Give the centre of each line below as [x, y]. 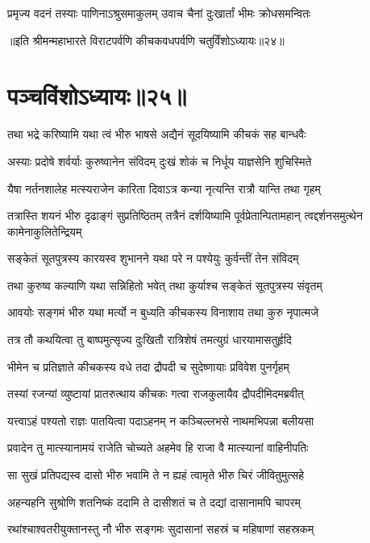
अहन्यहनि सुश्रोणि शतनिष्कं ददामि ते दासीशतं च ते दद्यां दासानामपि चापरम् [154, 502]
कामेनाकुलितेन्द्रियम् [45, 231]
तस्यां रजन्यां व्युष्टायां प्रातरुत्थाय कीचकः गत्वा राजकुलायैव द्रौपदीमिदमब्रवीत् [156, 394]
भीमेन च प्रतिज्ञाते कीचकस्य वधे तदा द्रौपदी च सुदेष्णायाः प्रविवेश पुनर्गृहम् [148, 366]
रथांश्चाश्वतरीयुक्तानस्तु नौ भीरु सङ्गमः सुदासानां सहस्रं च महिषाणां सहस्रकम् [161, 529]
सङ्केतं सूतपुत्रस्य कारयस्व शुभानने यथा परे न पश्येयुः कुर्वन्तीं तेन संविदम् [153, 258]
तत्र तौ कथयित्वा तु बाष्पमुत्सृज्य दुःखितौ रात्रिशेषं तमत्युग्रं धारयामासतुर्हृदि [150, 340]
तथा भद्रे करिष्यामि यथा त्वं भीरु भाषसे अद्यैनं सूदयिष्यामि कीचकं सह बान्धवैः [157, 134]
